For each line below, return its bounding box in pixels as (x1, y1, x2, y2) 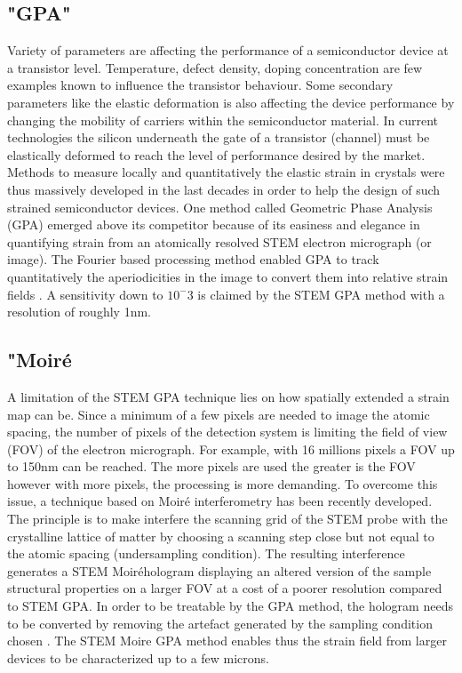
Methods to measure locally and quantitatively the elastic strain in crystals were (7, 163, 445, 181)
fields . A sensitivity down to (7, 284, 163, 303)
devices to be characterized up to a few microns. (7, 648, 270, 667)
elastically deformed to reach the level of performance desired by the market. (7, 145, 426, 164)
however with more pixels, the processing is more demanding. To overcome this (7, 474, 438, 493)
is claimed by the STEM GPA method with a (197, 284, 445, 303)
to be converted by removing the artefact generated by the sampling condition (7, 613, 433, 632)
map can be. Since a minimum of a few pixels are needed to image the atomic (7, 405, 430, 423)
